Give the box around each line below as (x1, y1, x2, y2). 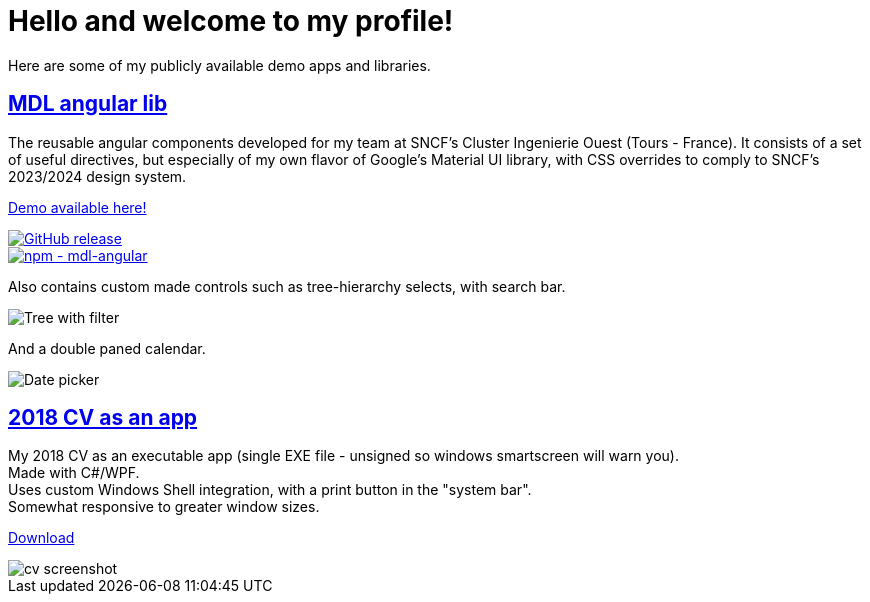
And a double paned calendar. (8, 339, 206, 357)
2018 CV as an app (8, 405, 198, 431)
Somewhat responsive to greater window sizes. (8, 498, 320, 516)
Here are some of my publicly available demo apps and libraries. (8, 56, 431, 74)
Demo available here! (8, 198, 147, 216)
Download (8, 529, 75, 547)
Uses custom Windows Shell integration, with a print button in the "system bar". (8, 481, 532, 499)
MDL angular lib (8, 91, 168, 117)
